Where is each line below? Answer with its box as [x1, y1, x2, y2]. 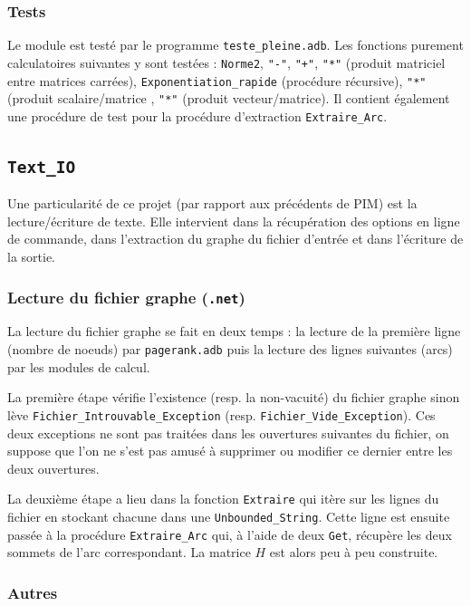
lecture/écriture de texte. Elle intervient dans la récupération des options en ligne [7, 211, 460, 230]
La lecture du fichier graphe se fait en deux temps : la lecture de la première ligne [7, 322, 461, 341]
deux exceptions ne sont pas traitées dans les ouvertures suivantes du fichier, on [7, 423, 449, 442]
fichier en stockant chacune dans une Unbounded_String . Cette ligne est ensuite [7, 506, 450, 525]
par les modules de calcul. [7, 357, 150, 376]
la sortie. [7, 247, 56, 266]
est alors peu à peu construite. [269, 543, 438, 562]
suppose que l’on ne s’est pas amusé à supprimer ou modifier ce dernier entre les [7, 441, 453, 460]
